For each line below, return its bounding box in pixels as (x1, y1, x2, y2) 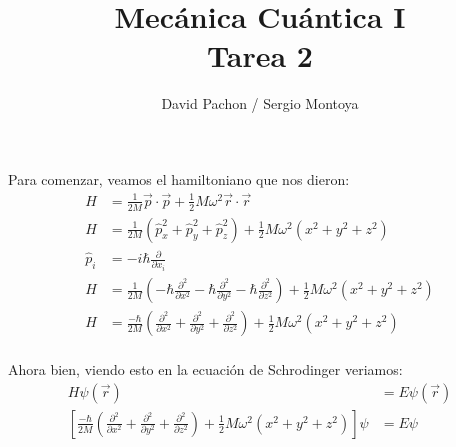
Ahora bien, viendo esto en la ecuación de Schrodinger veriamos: (8, 359, 403, 380)
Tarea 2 (207, 35, 313, 76)
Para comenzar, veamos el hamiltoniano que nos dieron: (8, 168, 350, 189)
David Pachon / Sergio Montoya (161, 93, 359, 114)
